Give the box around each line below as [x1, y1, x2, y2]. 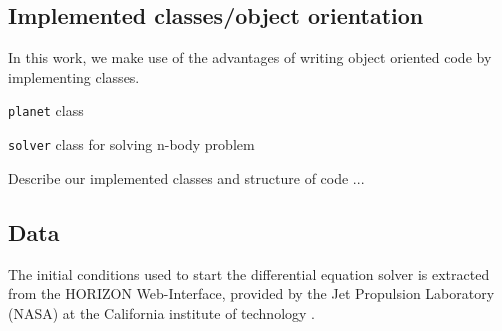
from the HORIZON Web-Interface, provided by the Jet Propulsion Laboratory [8, 283, 495, 304]
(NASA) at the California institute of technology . [8, 302, 315, 323]
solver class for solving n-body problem [8, 134, 255, 155]
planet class [8, 100, 84, 121]
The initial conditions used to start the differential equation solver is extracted [8, 263, 490, 284]
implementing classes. [8, 66, 140, 87]
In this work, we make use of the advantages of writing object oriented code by [8, 47, 492, 68]
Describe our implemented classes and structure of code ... [8, 167, 365, 188]
